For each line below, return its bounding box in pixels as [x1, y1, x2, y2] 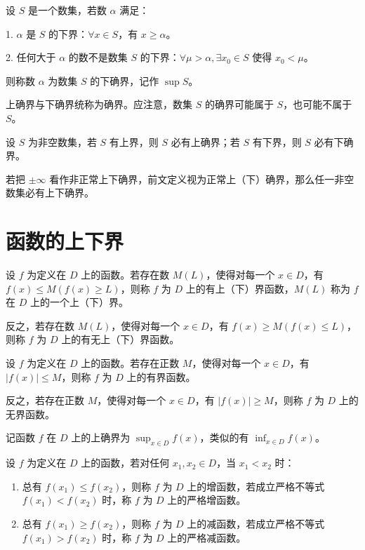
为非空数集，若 [27, 134, 97, 149]
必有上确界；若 [171, 134, 240, 149]
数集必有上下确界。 [6, 185, 94, 200]
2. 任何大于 [6, 50, 56, 65]
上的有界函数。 [126, 369, 196, 384]
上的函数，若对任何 [81, 455, 170, 470]
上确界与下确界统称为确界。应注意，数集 [6, 97, 192, 112]
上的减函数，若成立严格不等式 [187, 516, 325, 530]
